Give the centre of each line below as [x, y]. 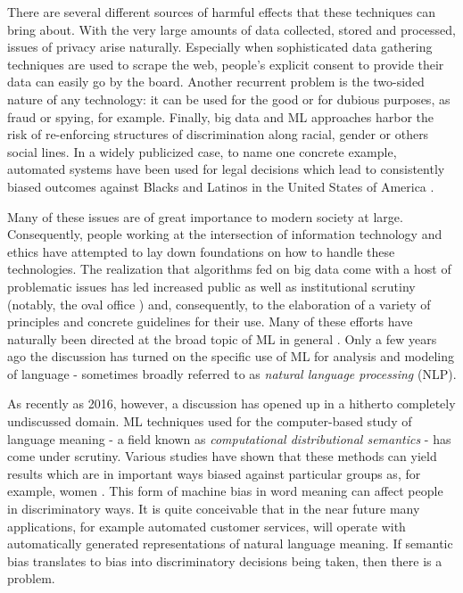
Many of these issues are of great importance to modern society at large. [205, 216]
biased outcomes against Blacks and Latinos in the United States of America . [221, 186]
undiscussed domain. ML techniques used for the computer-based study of [210, 421]
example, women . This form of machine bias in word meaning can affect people [225, 491]
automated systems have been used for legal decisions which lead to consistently [226, 169]
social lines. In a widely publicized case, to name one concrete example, [202, 151]
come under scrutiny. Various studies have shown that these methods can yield [222, 456]
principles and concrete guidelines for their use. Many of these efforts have [210, 321]
